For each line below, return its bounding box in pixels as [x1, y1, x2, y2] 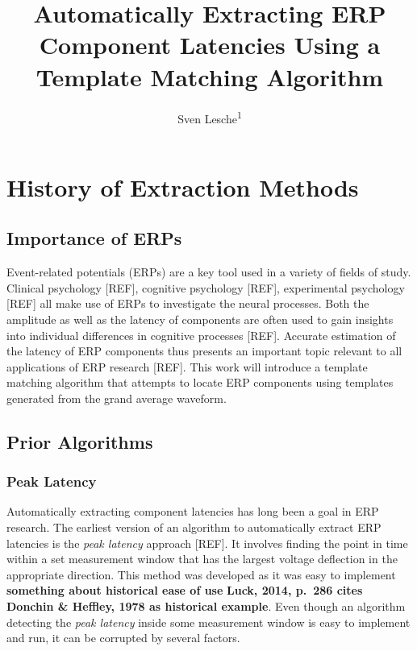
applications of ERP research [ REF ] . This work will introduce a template [6, 358, 368, 375]
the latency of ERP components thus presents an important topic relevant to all [6, 342, 402, 359]
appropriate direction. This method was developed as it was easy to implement [6, 566, 396, 583]
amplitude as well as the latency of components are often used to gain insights [6, 310, 394, 327]
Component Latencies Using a [39, 28, 381, 61]
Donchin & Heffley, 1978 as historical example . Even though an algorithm [6, 598, 406, 615]
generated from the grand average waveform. [6, 389, 227, 406]
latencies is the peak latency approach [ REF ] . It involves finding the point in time [6, 534, 408, 551]
